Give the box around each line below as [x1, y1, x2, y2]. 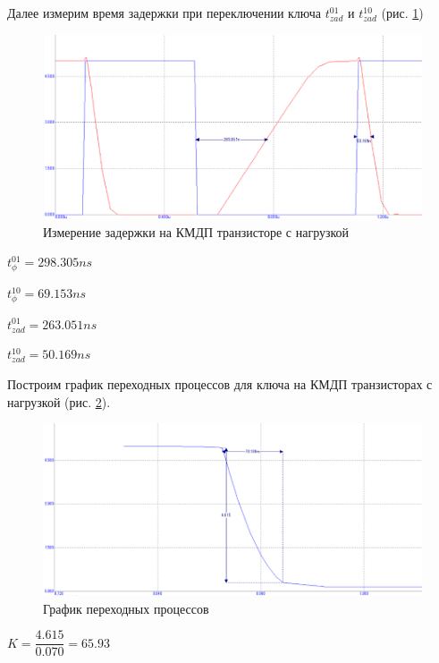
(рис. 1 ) [381, 4, 424, 21]
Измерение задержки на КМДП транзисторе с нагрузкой [43, 222, 350, 241]
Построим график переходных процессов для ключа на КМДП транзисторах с [7, 375, 433, 394]
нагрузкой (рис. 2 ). [7, 392, 111, 411]
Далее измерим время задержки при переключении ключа [7, 4, 322, 21]
